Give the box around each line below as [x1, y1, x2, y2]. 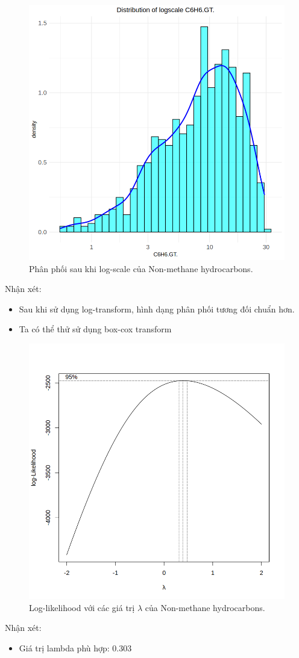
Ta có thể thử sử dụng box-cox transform [19, 323, 172, 335]
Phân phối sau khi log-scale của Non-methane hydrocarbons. [29, 262, 253, 275]
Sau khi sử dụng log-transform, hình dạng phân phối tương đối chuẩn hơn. [19, 302, 295, 315]
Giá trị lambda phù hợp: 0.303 [19, 641, 132, 654]
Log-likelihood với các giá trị [29, 601, 135, 613]
